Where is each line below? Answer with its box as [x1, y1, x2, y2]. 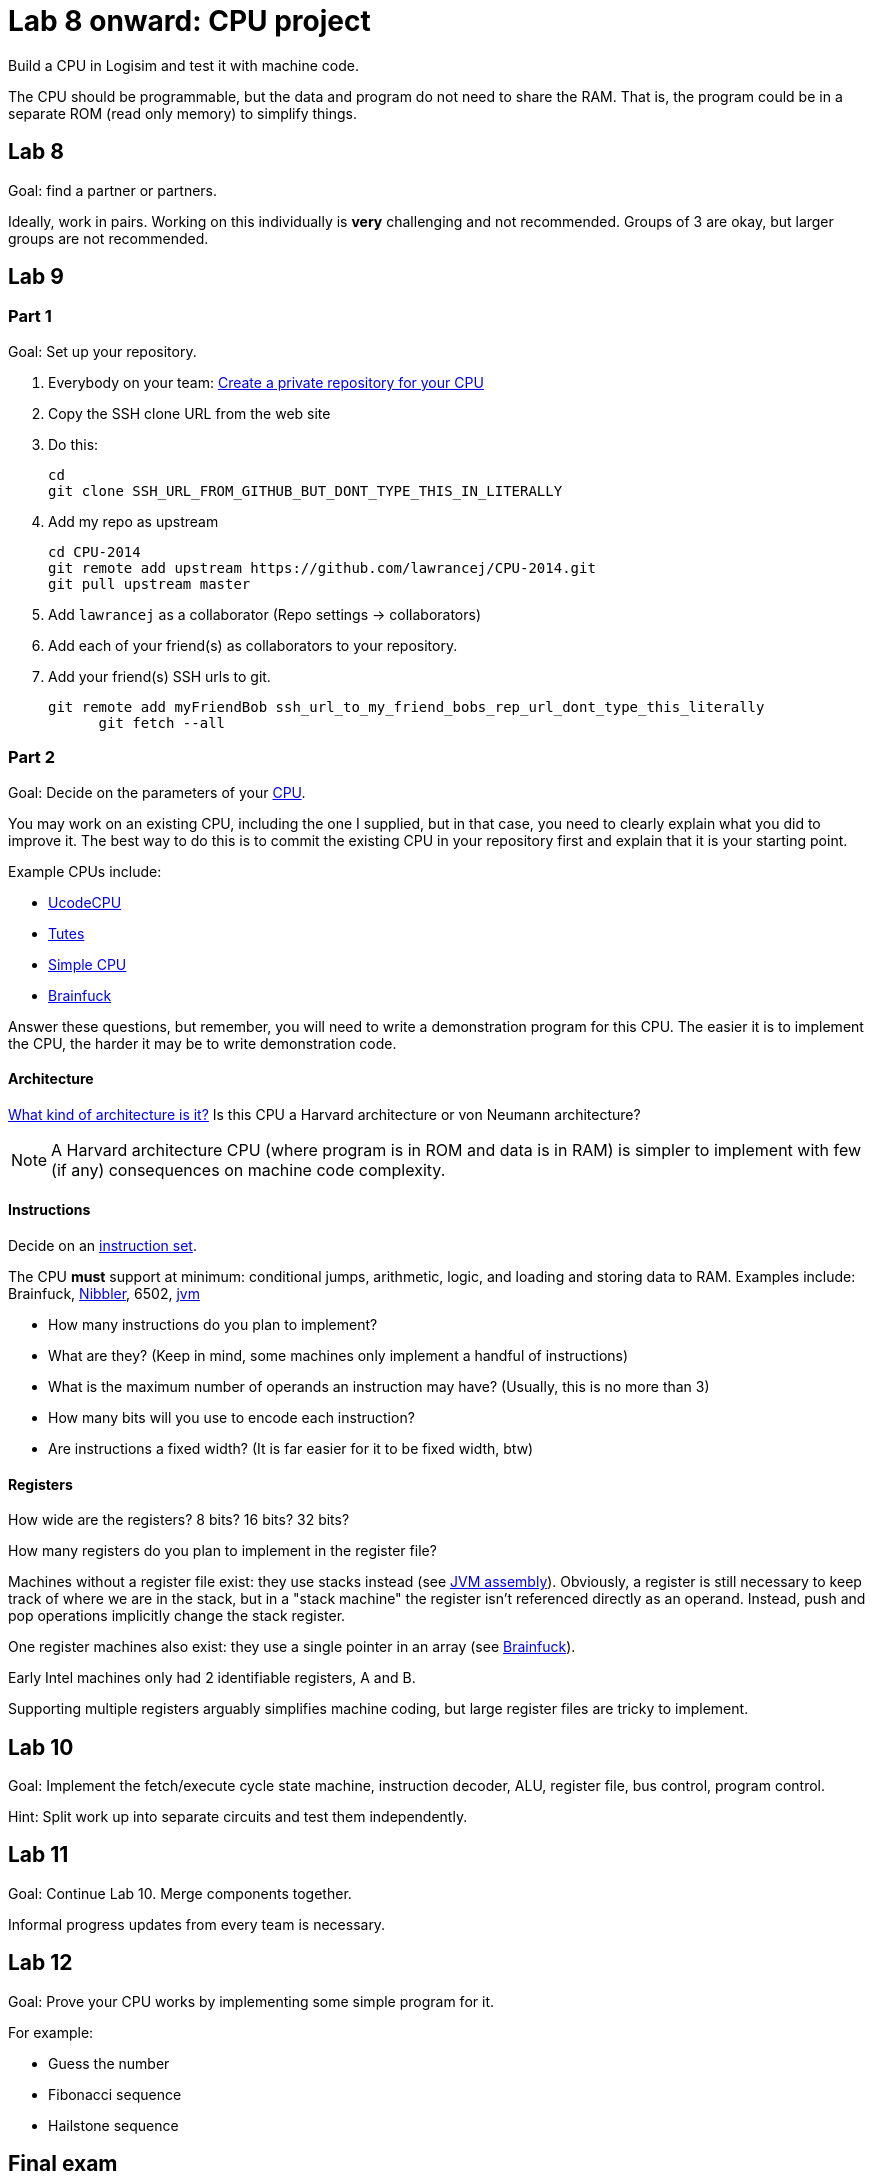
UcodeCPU [48, 893, 122, 911]
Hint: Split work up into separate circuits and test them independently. [8, 1808, 468, 1826]
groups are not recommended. [8, 229, 209, 247]
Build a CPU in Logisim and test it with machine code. [8, 56, 359, 74]
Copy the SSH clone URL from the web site [48, 404, 331, 422]
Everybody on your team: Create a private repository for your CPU [48, 373, 484, 391]
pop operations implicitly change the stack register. [8, 1607, 346, 1625]
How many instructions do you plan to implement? [48, 1316, 378, 1333]
